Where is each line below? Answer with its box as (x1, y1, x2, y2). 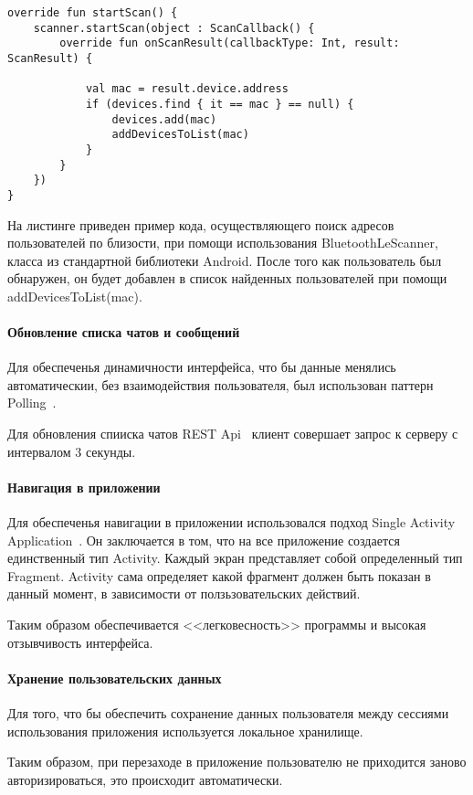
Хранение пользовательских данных (7, 668, 222, 687)
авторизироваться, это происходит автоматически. (7, 769, 283, 789)
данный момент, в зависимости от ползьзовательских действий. (7, 584, 361, 603)
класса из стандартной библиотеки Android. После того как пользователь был (7, 250, 442, 270)
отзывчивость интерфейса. (7, 632, 153, 652)
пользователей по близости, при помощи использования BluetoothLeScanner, (7, 233, 438, 252)
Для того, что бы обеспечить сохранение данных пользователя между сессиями (7, 704, 449, 723)
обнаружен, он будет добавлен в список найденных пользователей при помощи (7, 269, 447, 288)
